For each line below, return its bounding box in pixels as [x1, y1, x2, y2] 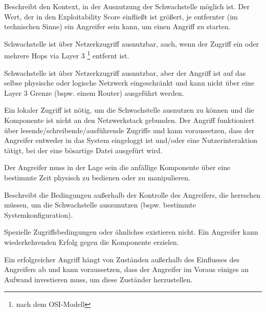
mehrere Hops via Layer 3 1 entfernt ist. [4, 49, 129, 61]
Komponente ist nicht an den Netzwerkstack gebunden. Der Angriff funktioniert [4, 115, 255, 125]
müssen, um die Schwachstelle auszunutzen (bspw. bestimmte [4, 199, 196, 210]
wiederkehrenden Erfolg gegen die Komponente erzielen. [4, 236, 179, 247]
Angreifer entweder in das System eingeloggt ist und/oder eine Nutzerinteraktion [4, 135, 258, 145]
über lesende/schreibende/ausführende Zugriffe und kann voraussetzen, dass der [4, 124, 255, 135]
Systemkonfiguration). [4, 209, 73, 220]
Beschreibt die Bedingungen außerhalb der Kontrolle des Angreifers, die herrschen [4, 189, 261, 200]
